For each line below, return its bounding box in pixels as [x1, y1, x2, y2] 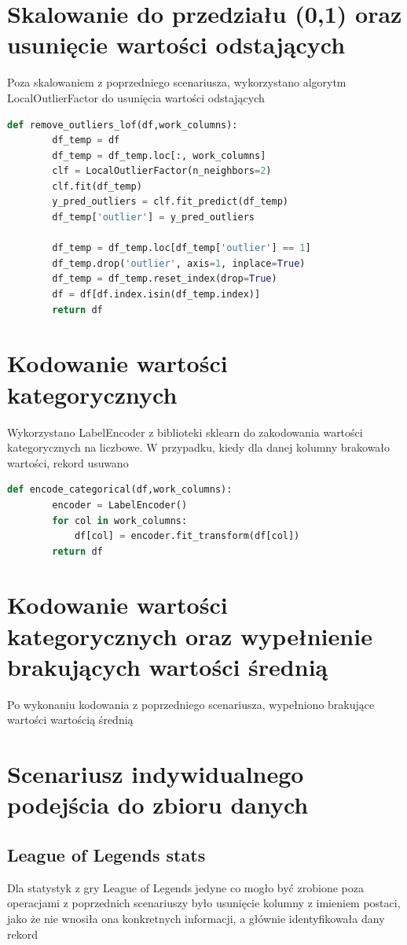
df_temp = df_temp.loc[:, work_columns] [52, 150, 266, 161]
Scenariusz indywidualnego [7, 758, 304, 790]
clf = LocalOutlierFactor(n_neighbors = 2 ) [52, 165, 272, 177]
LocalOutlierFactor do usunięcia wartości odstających [7, 89, 265, 105]
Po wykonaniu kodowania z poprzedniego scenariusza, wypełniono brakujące [7, 696, 375, 712]
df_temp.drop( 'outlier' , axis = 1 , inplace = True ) [52, 257, 306, 269]
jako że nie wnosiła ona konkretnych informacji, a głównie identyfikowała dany [7, 910, 385, 926]
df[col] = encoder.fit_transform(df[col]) [74, 530, 300, 542]
